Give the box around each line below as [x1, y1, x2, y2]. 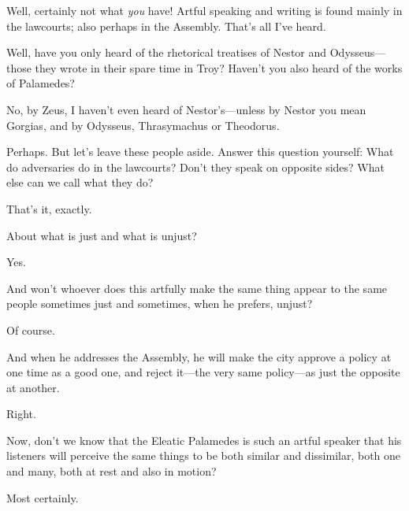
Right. [6, 405, 36, 422]
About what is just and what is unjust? [6, 227, 197, 243]
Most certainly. [6, 489, 79, 505]
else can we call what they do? [6, 174, 154, 191]
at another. [6, 379, 60, 395]
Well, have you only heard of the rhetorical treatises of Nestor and [6, 44, 327, 61]
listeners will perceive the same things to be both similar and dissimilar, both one [6, 447, 401, 464]
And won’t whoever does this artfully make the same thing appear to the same [6, 280, 388, 296]
